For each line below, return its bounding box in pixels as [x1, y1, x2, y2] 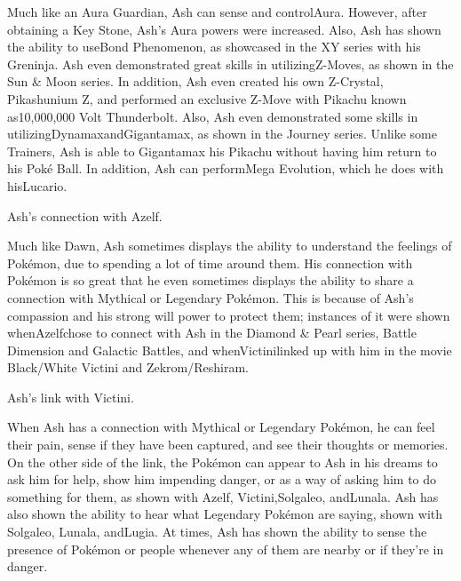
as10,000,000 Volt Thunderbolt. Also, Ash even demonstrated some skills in [7, 107, 418, 125]
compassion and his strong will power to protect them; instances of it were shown [7, 306, 450, 324]
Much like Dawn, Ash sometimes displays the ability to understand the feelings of [7, 236, 452, 255]
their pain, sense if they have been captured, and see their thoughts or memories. [7, 435, 449, 454]
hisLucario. [7, 176, 68, 195]
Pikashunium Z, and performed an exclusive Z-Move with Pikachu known [7, 89, 407, 107]
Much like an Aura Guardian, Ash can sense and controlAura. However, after [7, 3, 427, 20]
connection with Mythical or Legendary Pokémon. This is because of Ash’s [7, 288, 414, 306]
